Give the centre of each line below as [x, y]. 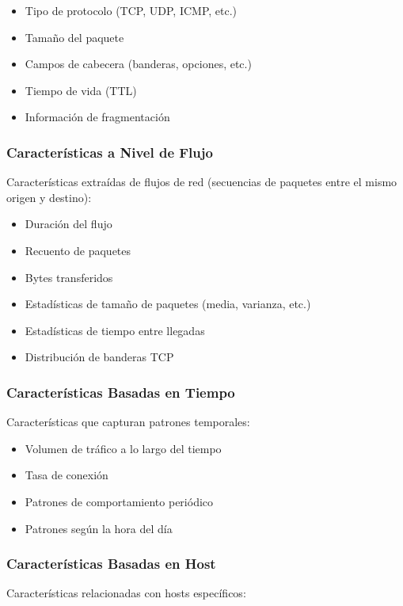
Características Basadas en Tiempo [121, 392]
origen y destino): [49, 197]
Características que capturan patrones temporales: [128, 422]
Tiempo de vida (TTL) [81, 90]
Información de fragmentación [97, 117]
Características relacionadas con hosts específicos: [126, 593]
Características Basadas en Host [111, 564]
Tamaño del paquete [74, 37]
